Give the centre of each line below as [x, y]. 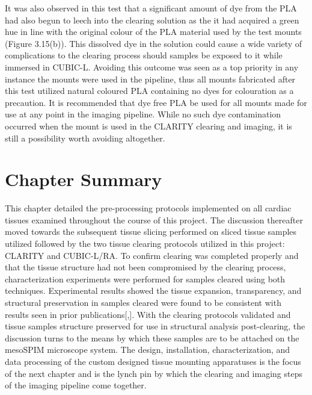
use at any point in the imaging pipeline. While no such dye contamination [143, 114]
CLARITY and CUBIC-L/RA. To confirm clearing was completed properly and [152, 255]
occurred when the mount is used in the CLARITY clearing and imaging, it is [148, 126]
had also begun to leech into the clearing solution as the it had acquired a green [152, 20]
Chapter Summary [84, 179]
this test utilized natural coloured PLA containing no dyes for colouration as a [149, 91]
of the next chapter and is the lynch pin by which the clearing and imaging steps [154, 373]
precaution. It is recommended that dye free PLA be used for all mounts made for [156, 102]
